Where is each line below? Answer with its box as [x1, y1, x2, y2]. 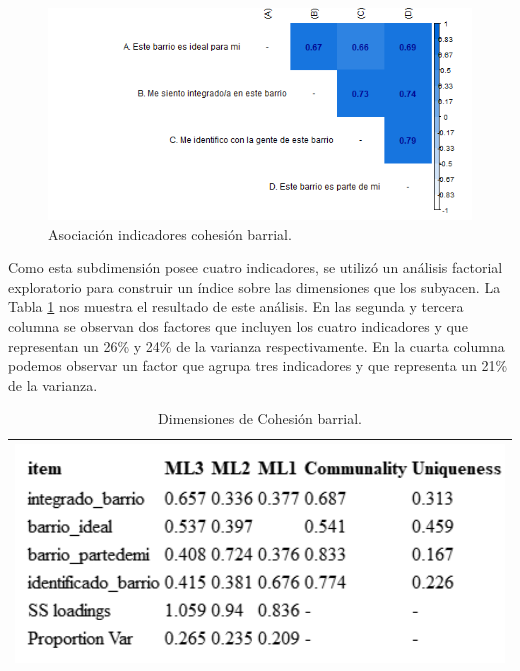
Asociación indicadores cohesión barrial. [48, 223, 292, 244]
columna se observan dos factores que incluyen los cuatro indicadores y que [8, 315, 468, 336]
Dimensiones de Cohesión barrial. [158, 408, 362, 429]
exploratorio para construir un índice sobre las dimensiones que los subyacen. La [8, 276, 501, 297]
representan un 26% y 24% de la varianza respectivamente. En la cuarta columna [8, 335, 505, 356]
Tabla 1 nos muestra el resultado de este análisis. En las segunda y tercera [8, 296, 464, 317]
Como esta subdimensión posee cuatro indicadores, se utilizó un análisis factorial [8, 257, 503, 278]
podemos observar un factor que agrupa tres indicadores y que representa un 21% [8, 355, 508, 376]
